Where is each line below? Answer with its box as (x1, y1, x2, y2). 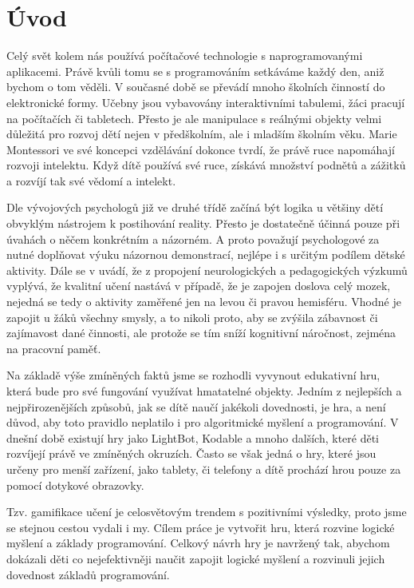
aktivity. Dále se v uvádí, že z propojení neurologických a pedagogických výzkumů (6, 261, 408, 278)
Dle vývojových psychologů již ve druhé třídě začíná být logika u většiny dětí (6, 199, 384, 216)
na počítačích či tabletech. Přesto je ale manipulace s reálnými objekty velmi (6, 109, 382, 126)
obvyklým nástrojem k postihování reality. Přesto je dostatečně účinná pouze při (6, 215, 400, 232)
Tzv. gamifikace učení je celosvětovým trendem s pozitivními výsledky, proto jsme (6, 503, 407, 520)
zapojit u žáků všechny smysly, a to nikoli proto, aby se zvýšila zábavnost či (6, 308, 378, 325)
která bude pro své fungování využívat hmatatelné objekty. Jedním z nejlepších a (6, 383, 402, 399)
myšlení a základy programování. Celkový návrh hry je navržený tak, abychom (6, 534, 390, 551)
